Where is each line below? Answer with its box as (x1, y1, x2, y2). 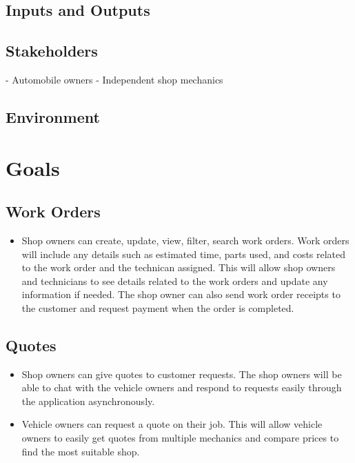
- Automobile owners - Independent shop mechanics (6, 72, 223, 86)
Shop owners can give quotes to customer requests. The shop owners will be (21, 366, 342, 381)
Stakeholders (6, 40, 98, 61)
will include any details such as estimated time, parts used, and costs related (21, 246, 346, 261)
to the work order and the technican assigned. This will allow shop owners (21, 260, 336, 275)
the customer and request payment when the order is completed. (21, 300, 294, 315)
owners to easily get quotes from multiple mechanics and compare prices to (21, 431, 339, 445)
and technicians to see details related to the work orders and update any (21, 273, 328, 288)
